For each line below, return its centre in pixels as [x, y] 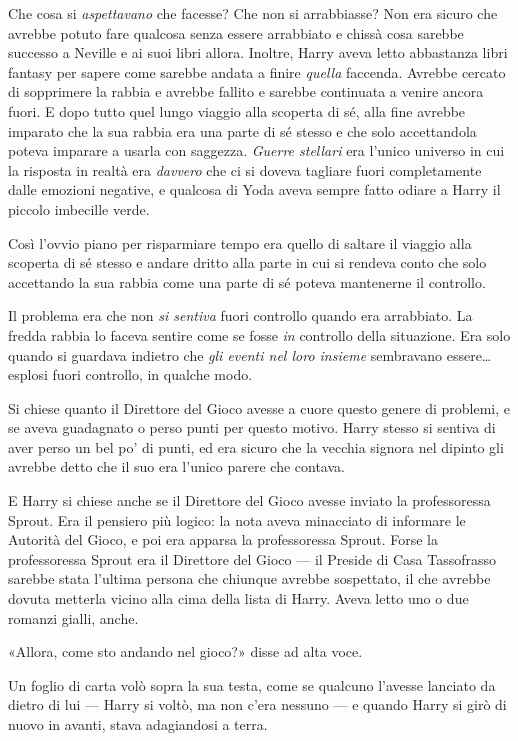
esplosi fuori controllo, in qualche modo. [130, 374]
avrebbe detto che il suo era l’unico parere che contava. [176, 466]
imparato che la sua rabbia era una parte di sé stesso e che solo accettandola [242, 130]
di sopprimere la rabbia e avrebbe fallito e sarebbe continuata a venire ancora [246, 91]
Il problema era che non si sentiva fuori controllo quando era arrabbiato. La [240, 315]
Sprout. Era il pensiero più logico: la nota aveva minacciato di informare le [237, 519]
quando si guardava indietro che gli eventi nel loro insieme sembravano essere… [250, 354]
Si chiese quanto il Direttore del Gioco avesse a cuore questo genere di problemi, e [259, 407]
